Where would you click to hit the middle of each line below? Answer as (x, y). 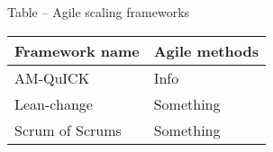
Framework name (77, 50)
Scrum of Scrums (68, 130)
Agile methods (206, 50)
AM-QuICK (52, 77)
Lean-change (54, 103)
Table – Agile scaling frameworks (99, 12)
